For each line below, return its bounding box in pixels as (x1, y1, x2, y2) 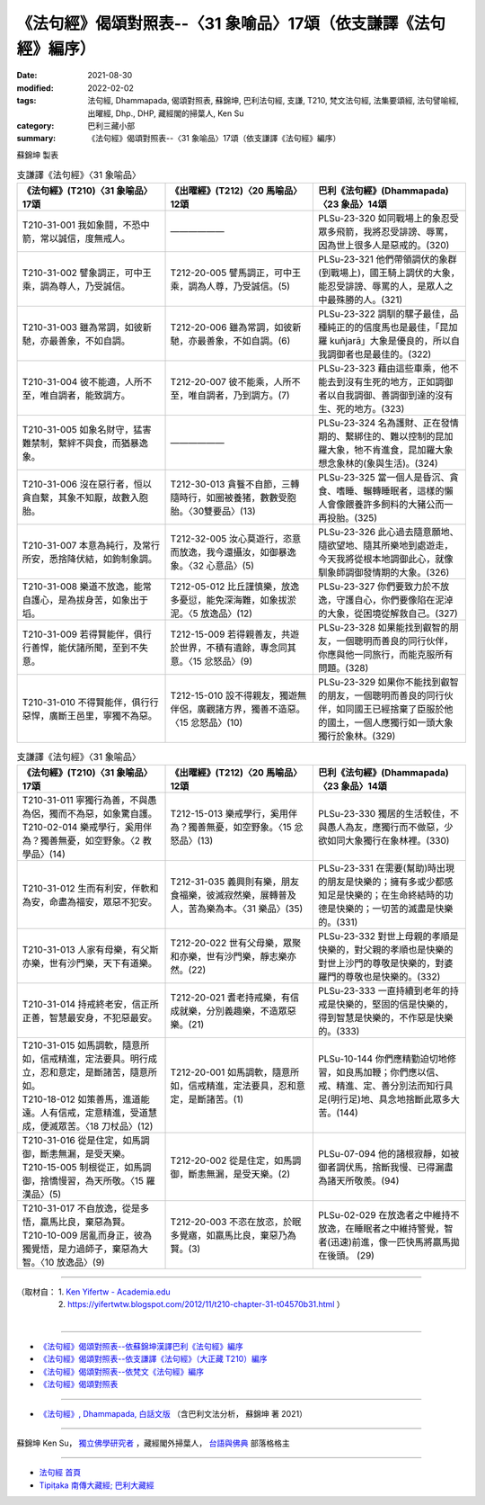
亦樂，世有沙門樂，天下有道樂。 (22, 956, 157, 969)
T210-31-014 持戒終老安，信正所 (22, 998, 159, 1010)
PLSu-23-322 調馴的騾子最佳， (318, 308, 450, 320)
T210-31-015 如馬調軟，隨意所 (22, 1039, 150, 1052)
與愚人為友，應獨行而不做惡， (318, 820, 445, 833)
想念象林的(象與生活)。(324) (318, 457, 439, 470)
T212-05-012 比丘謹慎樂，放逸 (170, 580, 300, 593)
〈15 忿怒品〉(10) (170, 716, 243, 729)
